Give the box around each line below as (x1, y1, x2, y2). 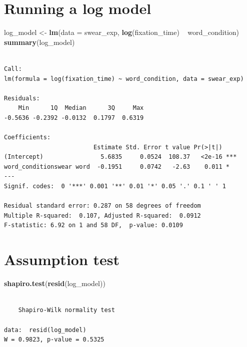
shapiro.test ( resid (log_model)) (4, 278, 105, 289)
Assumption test (4, 249, 120, 270)
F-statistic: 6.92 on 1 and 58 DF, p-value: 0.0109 (4, 222, 183, 229)
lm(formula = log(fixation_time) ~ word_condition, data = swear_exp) (4, 75, 244, 82)
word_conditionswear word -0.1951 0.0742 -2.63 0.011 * (4, 163, 230, 170)
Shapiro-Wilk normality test (18, 307, 115, 314)
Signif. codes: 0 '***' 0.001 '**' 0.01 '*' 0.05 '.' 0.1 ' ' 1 (4, 183, 226, 190)
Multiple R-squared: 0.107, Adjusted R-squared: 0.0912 (4, 212, 201, 219)
